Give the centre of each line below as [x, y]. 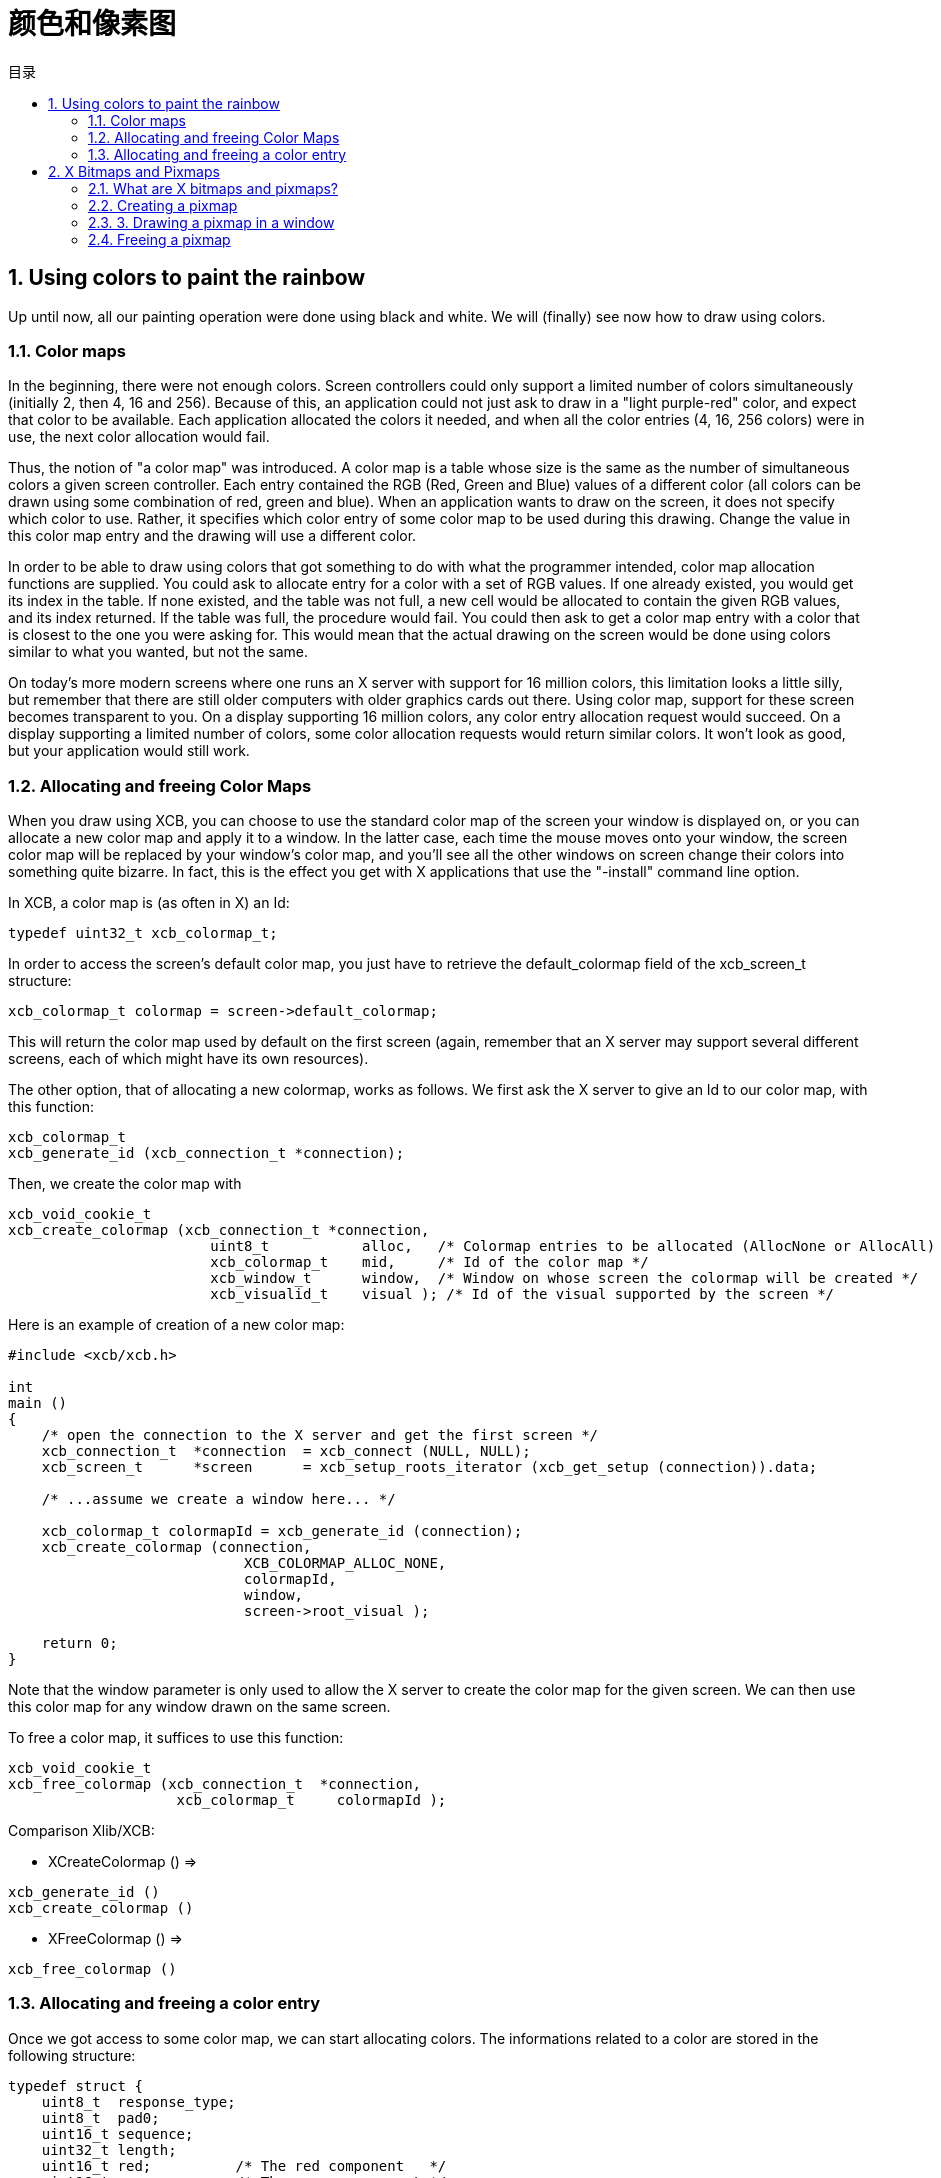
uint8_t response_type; [138, 2101]
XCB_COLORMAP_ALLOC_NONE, [345, 1563]
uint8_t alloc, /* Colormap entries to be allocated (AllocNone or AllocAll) [573, 1246]
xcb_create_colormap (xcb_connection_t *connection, [219, 1230]
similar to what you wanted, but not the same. [158, 652]
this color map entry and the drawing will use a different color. [212, 536]
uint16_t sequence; [117, 2133]
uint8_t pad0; [100, 2117]
